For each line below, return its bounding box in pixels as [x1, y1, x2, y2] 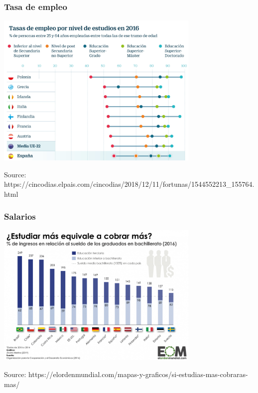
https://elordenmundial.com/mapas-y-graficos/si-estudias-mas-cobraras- [28, 369, 248, 379]
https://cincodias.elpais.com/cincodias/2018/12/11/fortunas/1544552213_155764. [4, 179, 255, 189]
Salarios [4, 210, 36, 222]
